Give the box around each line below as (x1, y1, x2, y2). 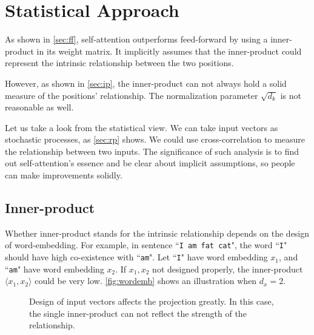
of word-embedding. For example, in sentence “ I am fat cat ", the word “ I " (5, 239, 287, 251)
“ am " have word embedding (5, 262, 104, 275)
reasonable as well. (5, 101, 74, 113)
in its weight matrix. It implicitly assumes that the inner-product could (36, 44, 302, 57)
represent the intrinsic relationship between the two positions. (5, 56, 234, 69)
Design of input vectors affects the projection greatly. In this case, (29, 295, 274, 308)
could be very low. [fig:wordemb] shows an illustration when (35, 274, 257, 287)
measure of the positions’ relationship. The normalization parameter (5, 89, 258, 101)
